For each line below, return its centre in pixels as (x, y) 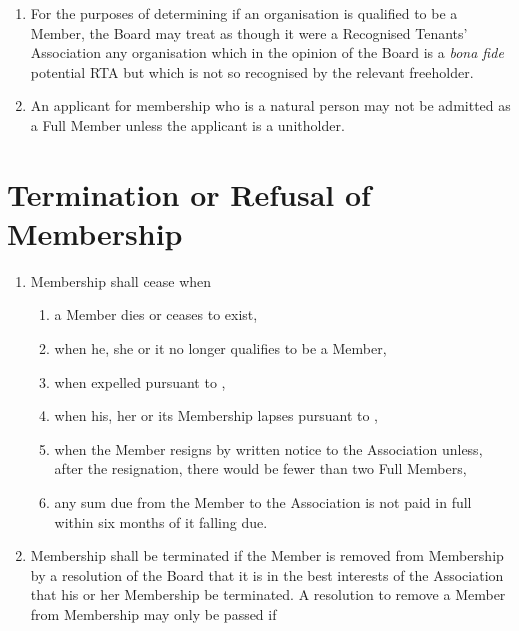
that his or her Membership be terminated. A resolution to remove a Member (268, 594)
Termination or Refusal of (189, 193)
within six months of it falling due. (161, 521)
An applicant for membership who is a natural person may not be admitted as (270, 105)
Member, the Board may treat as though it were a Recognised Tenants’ (249, 32)
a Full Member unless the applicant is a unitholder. (187, 124)
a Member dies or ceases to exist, (156, 314)
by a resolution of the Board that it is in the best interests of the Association (267, 574)
